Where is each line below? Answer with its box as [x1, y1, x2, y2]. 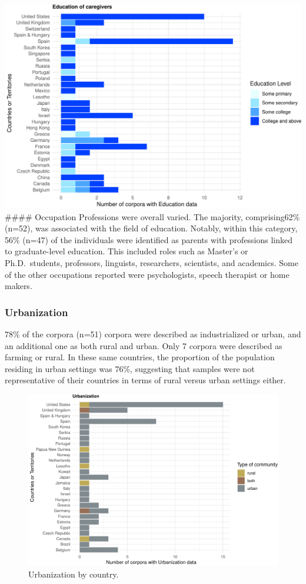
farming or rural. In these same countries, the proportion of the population [5, 351, 275, 363]
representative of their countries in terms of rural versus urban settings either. [5, 374, 286, 386]
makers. [5, 280, 32, 292]
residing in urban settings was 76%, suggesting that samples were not [5, 362, 255, 374]
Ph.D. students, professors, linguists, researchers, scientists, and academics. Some [5, 256, 298, 268]
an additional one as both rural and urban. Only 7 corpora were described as [5, 339, 282, 351]
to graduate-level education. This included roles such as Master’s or [5, 245, 248, 257]
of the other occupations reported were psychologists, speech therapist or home [5, 268, 290, 280]
